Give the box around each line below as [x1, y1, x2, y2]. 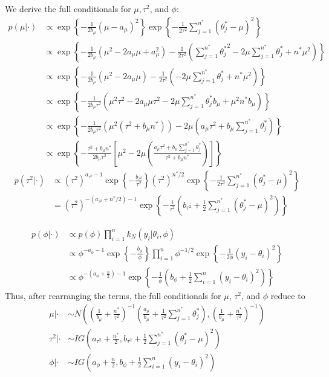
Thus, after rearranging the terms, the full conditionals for [5, 289, 221, 301]
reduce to [270, 289, 305, 301]
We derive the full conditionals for [5, 2, 131, 14]
